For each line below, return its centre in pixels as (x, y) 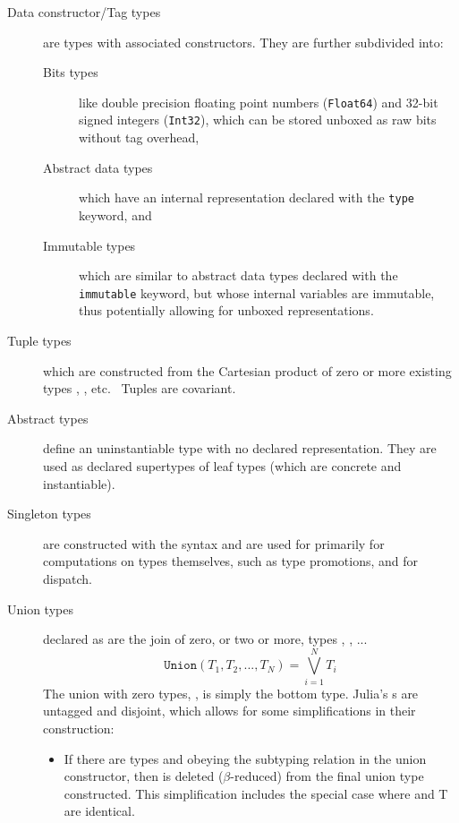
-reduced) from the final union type (327, 776)
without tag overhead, (139, 137)
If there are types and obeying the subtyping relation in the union (245, 758)
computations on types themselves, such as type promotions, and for (231, 561)
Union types (40, 609)
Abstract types (48, 418)
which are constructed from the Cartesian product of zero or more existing (247, 370)
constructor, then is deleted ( (144, 776)
